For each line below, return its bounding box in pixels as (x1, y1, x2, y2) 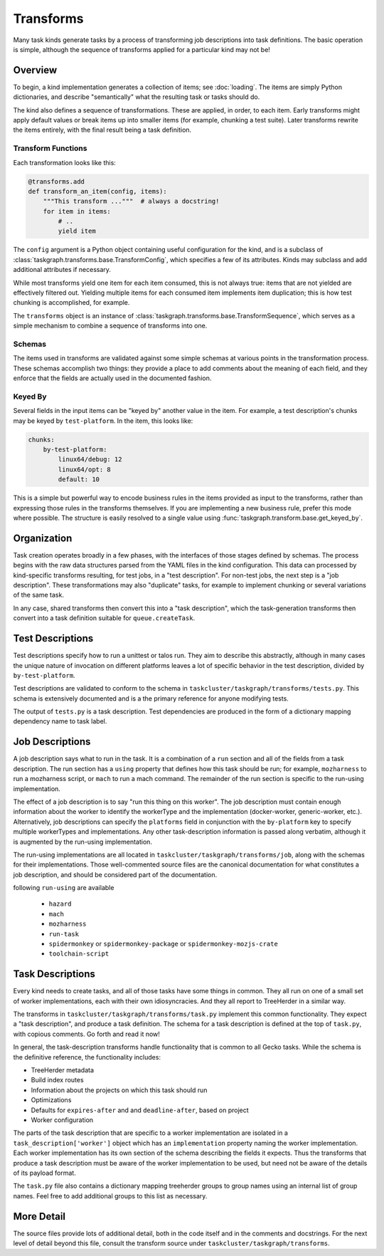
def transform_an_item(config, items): (28, 187, 167, 195)
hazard (48, 900, 72, 908)
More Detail (13, 1210, 66, 1223)
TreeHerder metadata (31, 1066, 95, 1074)
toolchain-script (48, 950, 110, 958)
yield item (58, 227, 96, 235)
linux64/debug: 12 (58, 456, 122, 464)
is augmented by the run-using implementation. (13, 837, 153, 846)
